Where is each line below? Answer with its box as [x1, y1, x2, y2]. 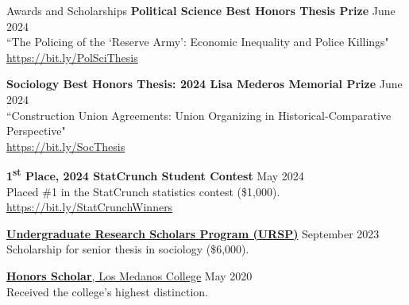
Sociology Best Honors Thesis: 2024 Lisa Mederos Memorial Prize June [6, 75, 403, 92]
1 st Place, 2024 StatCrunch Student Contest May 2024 [6, 165, 304, 183]
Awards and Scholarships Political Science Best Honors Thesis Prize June [6, 2, 395, 18]
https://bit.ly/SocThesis [6, 137, 125, 154]
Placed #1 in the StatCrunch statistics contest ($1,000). [6, 183, 280, 199]
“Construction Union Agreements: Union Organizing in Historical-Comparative [6, 106, 392, 123]
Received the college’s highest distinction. [6, 283, 208, 299]
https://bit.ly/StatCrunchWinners [6, 199, 173, 215]
